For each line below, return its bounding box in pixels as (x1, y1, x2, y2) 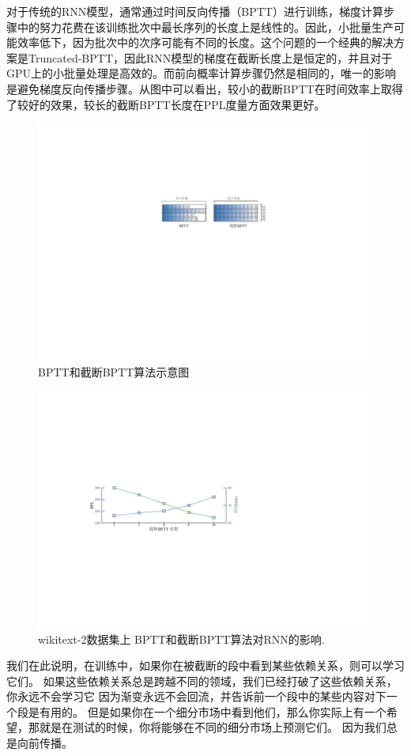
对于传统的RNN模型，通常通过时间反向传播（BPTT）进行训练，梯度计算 (6, 3, 383, 19)
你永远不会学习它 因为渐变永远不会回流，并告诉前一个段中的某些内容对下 (6, 688, 386, 705)
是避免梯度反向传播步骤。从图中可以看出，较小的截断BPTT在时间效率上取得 (6, 80, 403, 96)
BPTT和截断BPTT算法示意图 (38, 363, 190, 380)
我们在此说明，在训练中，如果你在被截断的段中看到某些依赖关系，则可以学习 (6, 657, 405, 674)
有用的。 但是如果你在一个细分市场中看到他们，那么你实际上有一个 (39, 703, 386, 720)
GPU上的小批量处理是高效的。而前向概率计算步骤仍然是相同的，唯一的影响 (6, 65, 397, 81)
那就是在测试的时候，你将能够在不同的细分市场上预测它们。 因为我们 (28, 719, 386, 735)
